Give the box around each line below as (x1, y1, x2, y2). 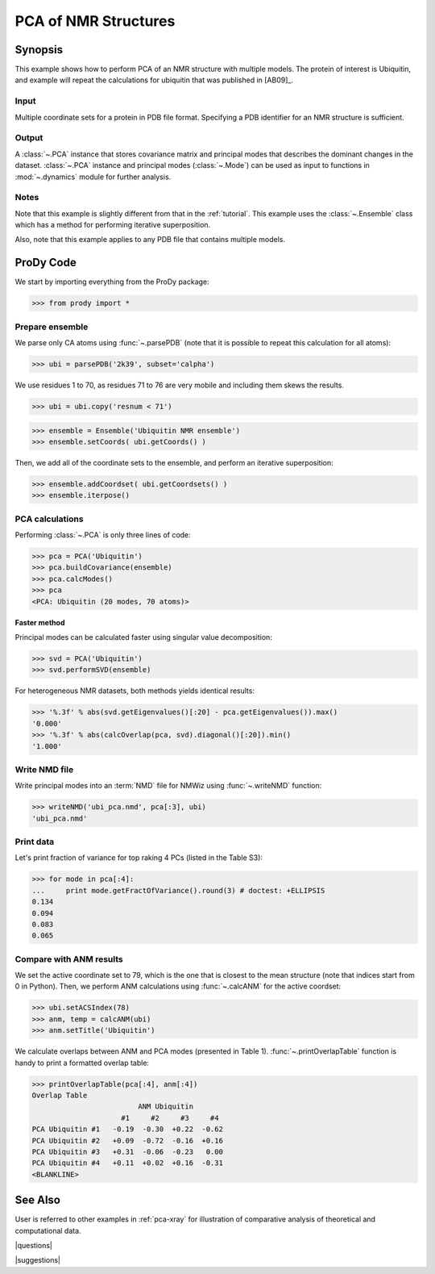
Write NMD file (14, 763, 74, 775)
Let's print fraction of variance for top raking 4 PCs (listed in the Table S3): (14, 853, 263, 863)
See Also (14, 1193, 60, 1207)
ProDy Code (14, 256, 77, 269)
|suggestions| (14, 1255, 60, 1265)
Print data (14, 836, 55, 847)
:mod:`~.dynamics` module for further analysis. (14, 172, 172, 182)
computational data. (14, 1226, 81, 1235)
